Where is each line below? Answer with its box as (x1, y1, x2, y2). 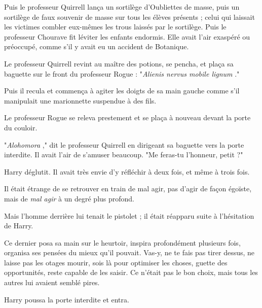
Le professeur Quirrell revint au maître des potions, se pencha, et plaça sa (4, 58, 234, 69)
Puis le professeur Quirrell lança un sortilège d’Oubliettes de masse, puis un (4, 2, 240, 12)
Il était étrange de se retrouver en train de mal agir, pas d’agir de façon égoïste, (4, 183, 252, 194)
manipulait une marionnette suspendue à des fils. (4, 95, 157, 106)
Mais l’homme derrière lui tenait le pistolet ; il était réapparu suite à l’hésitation (4, 210, 254, 221)
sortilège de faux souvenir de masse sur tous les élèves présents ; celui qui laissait (4, 11, 255, 22)
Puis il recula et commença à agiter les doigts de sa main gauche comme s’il (4, 85, 240, 96)
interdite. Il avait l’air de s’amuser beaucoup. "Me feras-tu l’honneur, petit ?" (4, 149, 243, 160)
